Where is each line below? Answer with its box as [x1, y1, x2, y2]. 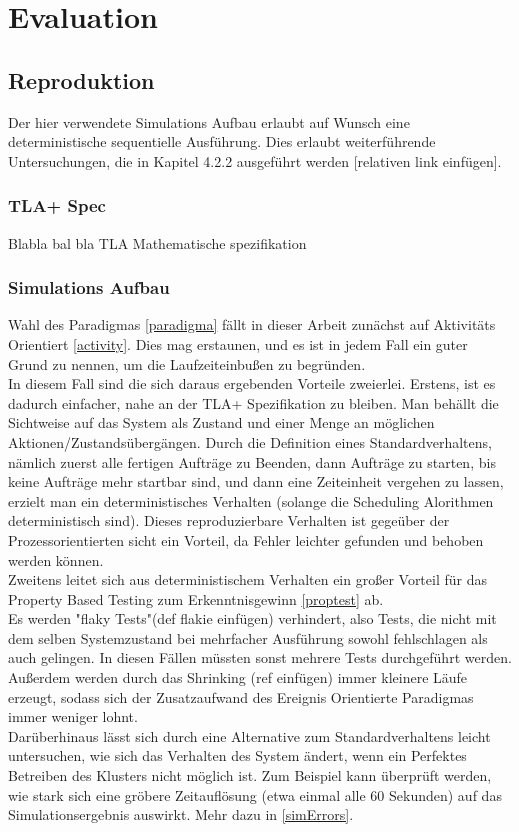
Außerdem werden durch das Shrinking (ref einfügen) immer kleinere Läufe [8, 667, 468, 688]
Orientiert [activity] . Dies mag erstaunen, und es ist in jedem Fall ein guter [8, 333, 468, 354]
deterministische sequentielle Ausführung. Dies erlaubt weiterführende [8, 131, 436, 152]
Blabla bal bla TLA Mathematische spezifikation [8, 232, 307, 253]
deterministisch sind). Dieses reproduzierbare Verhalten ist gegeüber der [8, 510, 450, 531]
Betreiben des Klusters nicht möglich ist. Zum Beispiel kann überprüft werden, [8, 765, 492, 786]
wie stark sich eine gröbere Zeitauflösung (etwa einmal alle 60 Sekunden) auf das [8, 784, 502, 805]
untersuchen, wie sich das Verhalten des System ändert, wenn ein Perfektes [8, 745, 467, 766]
